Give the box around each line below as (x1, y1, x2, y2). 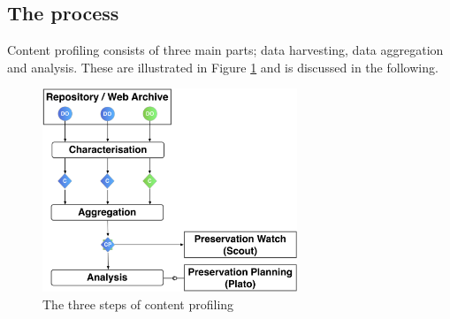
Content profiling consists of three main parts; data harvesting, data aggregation (7, 41, 444, 59)
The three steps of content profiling (42, 295, 234, 314)
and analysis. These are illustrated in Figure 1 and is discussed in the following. (7, 57, 439, 76)
